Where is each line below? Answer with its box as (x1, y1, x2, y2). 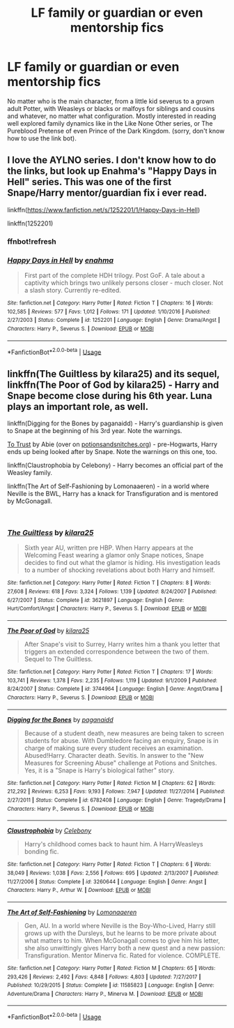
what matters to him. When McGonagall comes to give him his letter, (24, 936, 221, 944)
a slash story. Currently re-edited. (24, 286, 122, 294)
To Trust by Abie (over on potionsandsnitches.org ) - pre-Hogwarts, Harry (7, 440, 218, 448)
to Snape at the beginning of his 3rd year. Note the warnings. (7, 427, 182, 435)
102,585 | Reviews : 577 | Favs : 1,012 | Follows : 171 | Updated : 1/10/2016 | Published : (7, 308, 211, 315)
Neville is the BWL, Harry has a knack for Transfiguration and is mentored (7, 490, 219, 498)
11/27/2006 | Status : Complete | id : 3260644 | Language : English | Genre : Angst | (7, 878, 207, 885)
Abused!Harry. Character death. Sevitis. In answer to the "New (24, 751, 204, 759)
